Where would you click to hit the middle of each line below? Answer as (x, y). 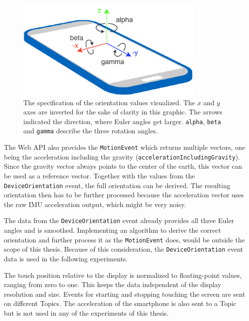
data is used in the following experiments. (66, 258)
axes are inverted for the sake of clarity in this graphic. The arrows (123, 112)
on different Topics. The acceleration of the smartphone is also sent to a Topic (120, 303)
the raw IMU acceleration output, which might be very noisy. (95, 204)
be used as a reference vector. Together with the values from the (100, 175)
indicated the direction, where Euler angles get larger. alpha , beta (122, 121)
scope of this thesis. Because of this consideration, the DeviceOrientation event (124, 249)
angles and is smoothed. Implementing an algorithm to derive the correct (113, 230)
